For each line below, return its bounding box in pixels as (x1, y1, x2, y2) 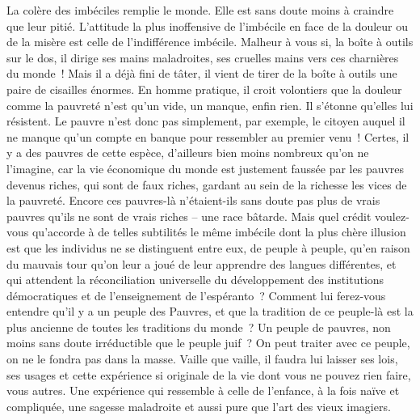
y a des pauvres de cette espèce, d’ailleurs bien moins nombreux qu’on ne (6, 144, 369, 161)
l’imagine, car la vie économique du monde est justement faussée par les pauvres (6, 159, 405, 176)
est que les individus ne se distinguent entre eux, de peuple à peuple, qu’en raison (6, 239, 410, 256)
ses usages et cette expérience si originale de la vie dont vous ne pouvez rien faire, (6, 366, 411, 383)
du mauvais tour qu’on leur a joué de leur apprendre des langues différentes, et (6, 255, 397, 272)
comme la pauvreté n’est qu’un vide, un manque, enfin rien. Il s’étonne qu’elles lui (6, 96, 414, 113)
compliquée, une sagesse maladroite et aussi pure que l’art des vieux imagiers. (6, 397, 391, 414)
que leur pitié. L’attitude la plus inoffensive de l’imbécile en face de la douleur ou (6, 17, 409, 34)
